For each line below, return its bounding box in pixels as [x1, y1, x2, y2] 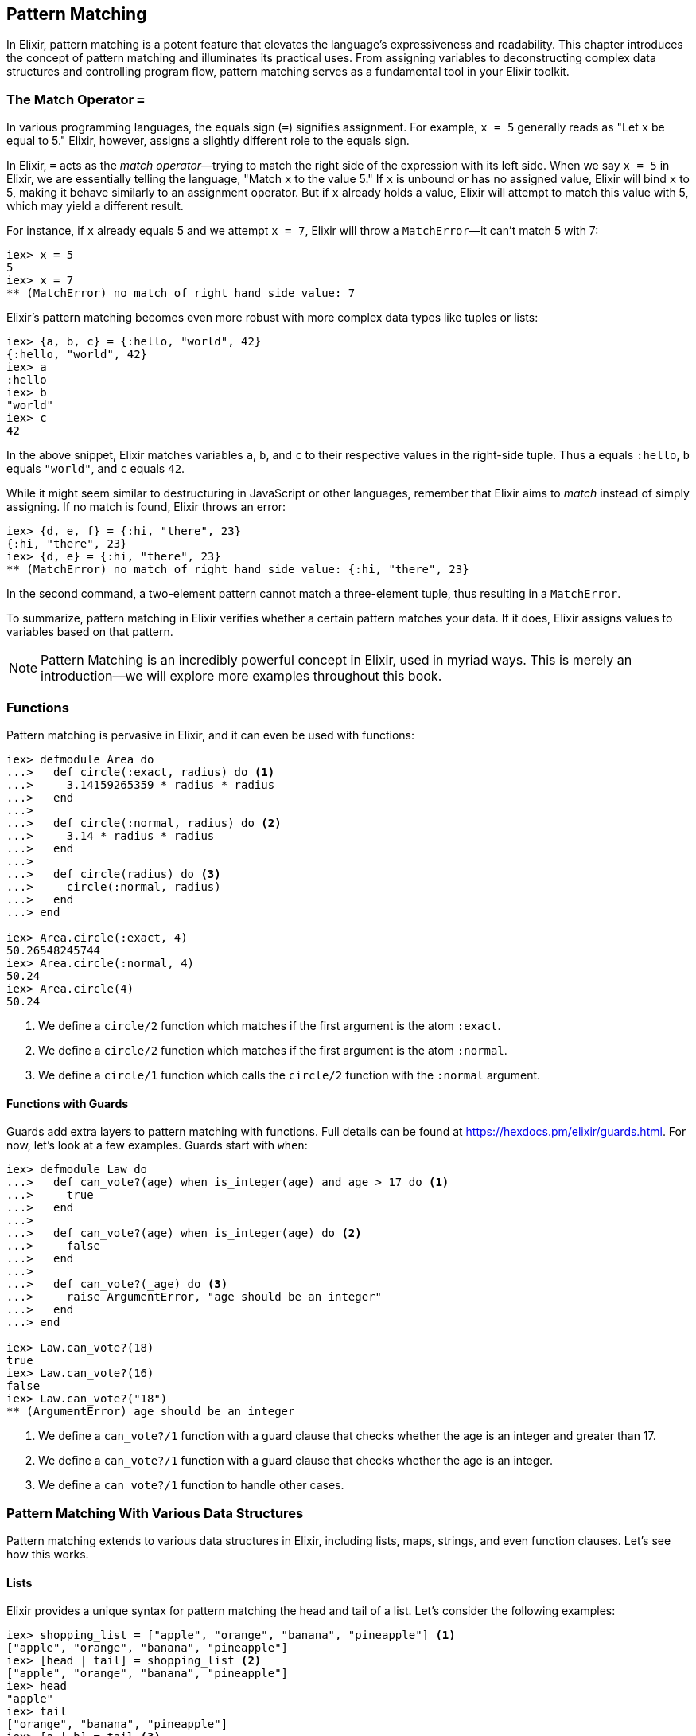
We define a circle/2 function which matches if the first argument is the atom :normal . [38, 1043, 507, 1057]
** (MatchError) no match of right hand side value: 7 [6, 287, 356, 300]
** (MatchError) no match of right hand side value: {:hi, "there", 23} [6, 563, 469, 576]
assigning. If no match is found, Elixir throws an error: [6, 500, 286, 514]
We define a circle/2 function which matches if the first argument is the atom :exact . [38, 1018, 501, 1032]
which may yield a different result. [6, 199, 184, 213]
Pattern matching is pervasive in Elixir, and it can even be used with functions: [6, 728, 415, 742]
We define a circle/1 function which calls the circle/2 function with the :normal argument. [38, 1067, 541, 1082]
